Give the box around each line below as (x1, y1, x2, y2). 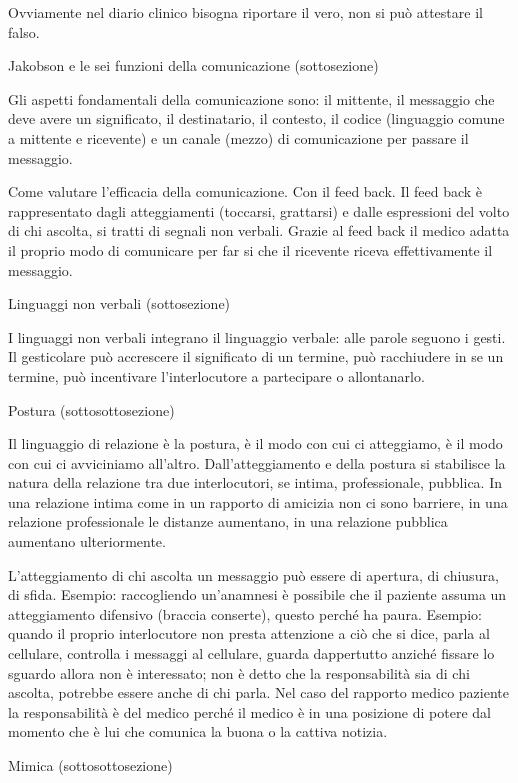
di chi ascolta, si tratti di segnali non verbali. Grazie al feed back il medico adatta (8, 220, 510, 241)
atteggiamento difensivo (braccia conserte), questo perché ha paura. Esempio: (8, 603, 482, 624)
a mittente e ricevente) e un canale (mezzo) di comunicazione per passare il (8, 127, 469, 148)
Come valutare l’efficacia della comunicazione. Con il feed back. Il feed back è (8, 181, 483, 202)
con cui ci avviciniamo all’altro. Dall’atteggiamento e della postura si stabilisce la (8, 452, 506, 473)
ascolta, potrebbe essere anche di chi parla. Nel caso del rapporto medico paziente (8, 682, 509, 703)
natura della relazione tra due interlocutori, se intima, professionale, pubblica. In (8, 472, 503, 493)
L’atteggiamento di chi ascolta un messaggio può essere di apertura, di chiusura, (8, 564, 499, 585)
